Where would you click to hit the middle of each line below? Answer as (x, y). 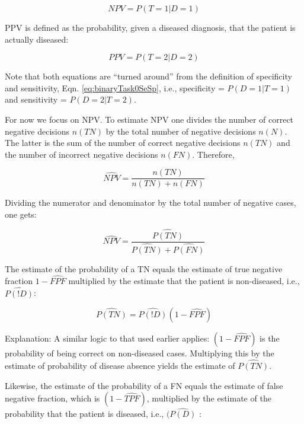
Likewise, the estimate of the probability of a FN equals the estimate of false (144, 385)
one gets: (21, 214)
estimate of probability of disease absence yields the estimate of (120, 365)
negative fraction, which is (52, 398)
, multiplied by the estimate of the (209, 398)
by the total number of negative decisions (181, 131)
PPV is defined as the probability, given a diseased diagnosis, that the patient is (150, 27)
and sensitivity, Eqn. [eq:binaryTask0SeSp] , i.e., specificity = (115, 87)
